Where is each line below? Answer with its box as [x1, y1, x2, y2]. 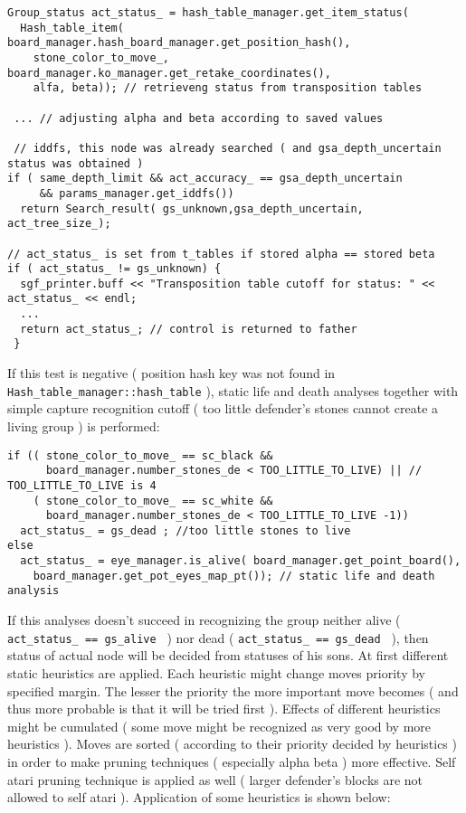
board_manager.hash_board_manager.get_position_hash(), [7, 36, 351, 50]
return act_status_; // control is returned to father [20, 322, 357, 336]
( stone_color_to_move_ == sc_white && [33, 494, 273, 507]
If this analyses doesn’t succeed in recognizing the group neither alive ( [7, 610, 401, 629]
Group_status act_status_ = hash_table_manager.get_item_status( [7, 6, 409, 19]
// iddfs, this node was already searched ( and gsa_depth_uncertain [14, 141, 442, 155]
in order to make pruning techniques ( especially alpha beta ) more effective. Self [7, 752, 456, 770]
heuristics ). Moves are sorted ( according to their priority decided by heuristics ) [7, 734, 457, 753]
